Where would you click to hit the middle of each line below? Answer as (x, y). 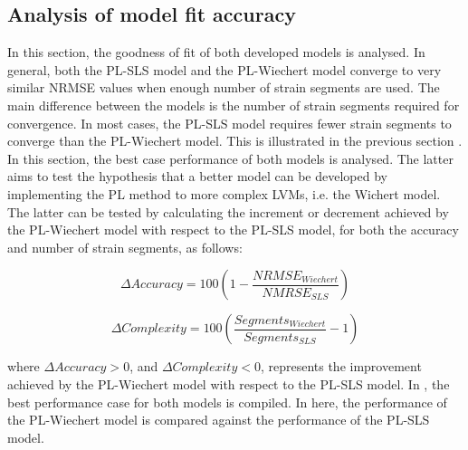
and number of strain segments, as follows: (125, 247)
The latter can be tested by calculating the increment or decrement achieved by (228, 211)
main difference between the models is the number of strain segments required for (234, 105)
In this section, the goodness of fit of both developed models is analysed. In (216, 52)
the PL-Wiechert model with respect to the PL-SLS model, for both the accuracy (233, 230)
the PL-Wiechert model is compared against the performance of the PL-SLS (219, 420)
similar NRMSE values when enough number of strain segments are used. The (224, 87)
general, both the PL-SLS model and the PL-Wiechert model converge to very (224, 69)
